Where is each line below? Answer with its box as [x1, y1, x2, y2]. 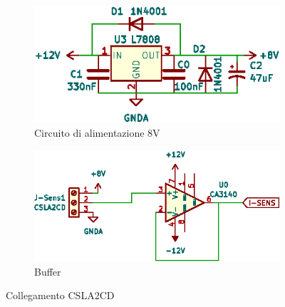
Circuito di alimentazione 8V [34, 125, 160, 140]
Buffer [34, 264, 61, 279]
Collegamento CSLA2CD [6, 288, 115, 303]
